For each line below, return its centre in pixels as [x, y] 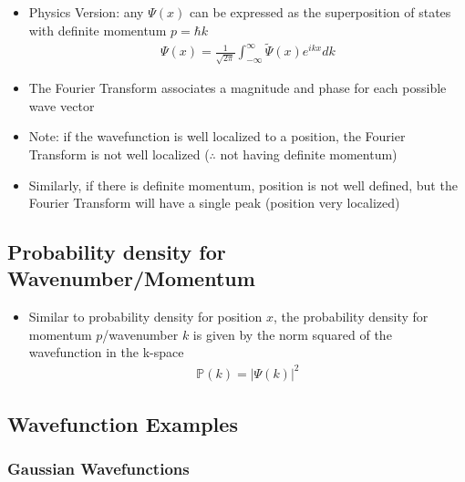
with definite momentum [98, 30]
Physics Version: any [86, 12]
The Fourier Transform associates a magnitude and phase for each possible [238, 88]
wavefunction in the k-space [106, 352]
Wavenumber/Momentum [131, 278]
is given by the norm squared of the [292, 334]
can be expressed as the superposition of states [320, 12]
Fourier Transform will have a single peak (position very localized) [214, 203]
